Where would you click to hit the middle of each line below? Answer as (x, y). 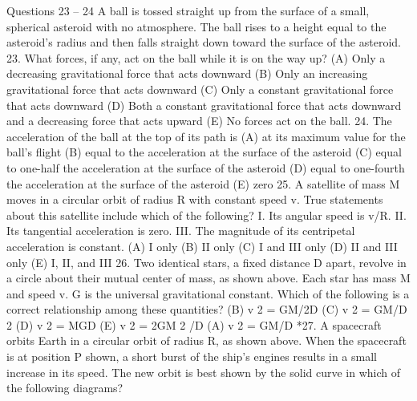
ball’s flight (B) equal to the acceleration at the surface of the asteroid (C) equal (204, 152)
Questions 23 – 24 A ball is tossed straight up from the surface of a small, (188, 10)
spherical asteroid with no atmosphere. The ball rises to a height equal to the (196, 26)
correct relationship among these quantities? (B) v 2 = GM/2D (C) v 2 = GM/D (207, 309)
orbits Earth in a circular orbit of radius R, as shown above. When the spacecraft (206, 340)
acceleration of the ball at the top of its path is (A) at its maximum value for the (206, 136)
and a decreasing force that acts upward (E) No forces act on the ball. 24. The (199, 121)
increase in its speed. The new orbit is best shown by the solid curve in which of (204, 372)
